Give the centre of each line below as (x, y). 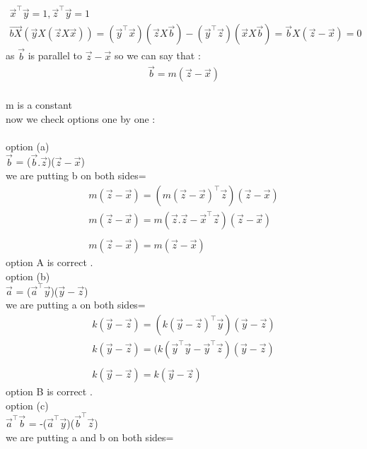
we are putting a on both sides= (76, 305)
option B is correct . (49, 391)
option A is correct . (49, 262)
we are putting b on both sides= (76, 175)
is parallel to (55, 55)
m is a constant (39, 105)
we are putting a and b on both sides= (90, 437)
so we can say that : (157, 55)
